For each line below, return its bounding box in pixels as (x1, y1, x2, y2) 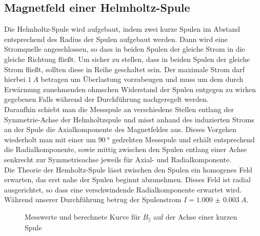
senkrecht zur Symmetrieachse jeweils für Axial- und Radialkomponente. (4, 154, 232, 164)
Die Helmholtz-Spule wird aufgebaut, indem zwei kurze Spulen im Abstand (4, 24, 241, 34)
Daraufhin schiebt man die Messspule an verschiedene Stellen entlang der (4, 103, 234, 114)
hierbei (4, 74, 26, 84)
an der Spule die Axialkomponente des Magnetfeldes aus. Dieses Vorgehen (4, 124, 236, 135)
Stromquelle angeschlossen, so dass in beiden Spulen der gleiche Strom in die (4, 44, 245, 54)
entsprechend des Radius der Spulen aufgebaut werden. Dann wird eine (4, 33, 228, 44)
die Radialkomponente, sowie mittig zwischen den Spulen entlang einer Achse (4, 144, 247, 155)
